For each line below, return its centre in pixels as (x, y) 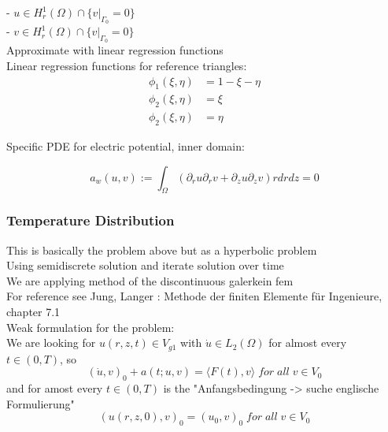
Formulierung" (41, 403)
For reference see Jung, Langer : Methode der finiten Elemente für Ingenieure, (194, 296)
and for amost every (55, 388)
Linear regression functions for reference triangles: (127, 65)
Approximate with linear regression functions (115, 50)
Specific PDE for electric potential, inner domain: (126, 146)
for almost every (308, 343)
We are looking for (51, 343)
